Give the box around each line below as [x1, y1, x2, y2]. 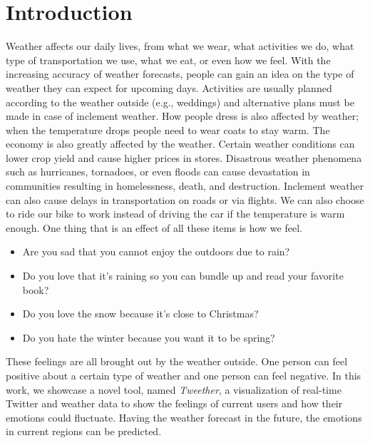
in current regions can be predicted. [6, 424, 162, 439]
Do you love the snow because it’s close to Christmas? [22, 306, 259, 321]
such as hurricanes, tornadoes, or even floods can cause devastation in [6, 164, 310, 179]
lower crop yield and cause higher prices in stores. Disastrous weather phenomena [6, 150, 362, 165]
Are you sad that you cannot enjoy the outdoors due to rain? [22, 244, 290, 259]
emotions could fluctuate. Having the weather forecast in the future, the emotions [6, 409, 362, 424]
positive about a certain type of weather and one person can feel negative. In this [6, 368, 361, 382]
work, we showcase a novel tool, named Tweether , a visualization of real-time [6, 382, 341, 397]
